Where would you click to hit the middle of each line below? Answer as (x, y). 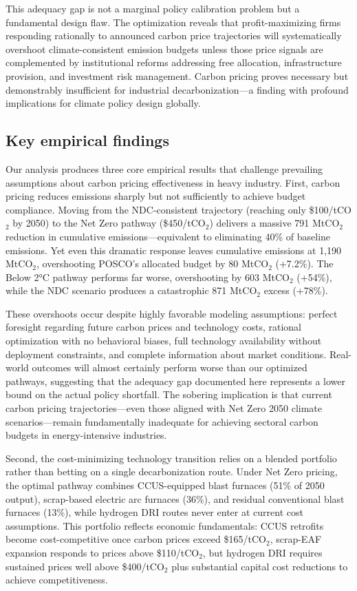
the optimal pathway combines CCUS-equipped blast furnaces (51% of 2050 (165, 485)
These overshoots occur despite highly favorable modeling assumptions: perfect (172, 313)
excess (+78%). (296, 290)
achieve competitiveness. (57, 580)
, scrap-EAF (296, 539)
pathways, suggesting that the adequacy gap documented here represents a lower (176, 381)
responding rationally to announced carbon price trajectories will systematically (174, 35)
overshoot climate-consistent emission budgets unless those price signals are (164, 49)
